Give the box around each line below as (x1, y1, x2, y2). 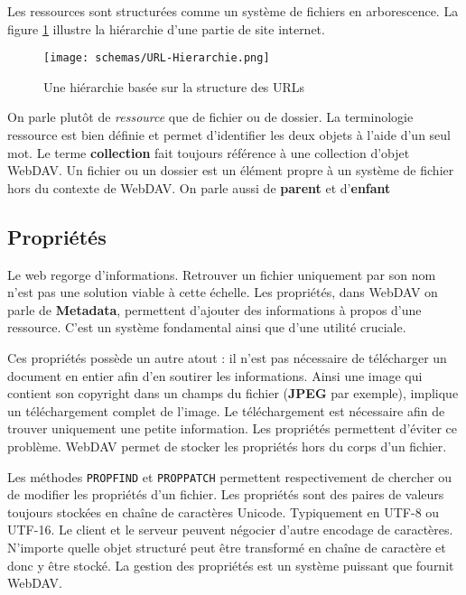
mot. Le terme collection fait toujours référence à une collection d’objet (7, 143, 410, 162)
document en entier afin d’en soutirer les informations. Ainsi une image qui (7, 366, 423, 385)
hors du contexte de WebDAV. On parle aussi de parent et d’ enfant (7, 178, 391, 197)
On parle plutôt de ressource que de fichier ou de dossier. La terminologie (7, 107, 414, 126)
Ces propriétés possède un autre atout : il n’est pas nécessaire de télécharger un (7, 348, 447, 367)
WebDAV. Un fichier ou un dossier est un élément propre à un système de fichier (7, 161, 454, 180)
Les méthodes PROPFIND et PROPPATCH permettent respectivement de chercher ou (7, 467, 452, 486)
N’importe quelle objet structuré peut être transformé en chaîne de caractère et (7, 537, 446, 556)
